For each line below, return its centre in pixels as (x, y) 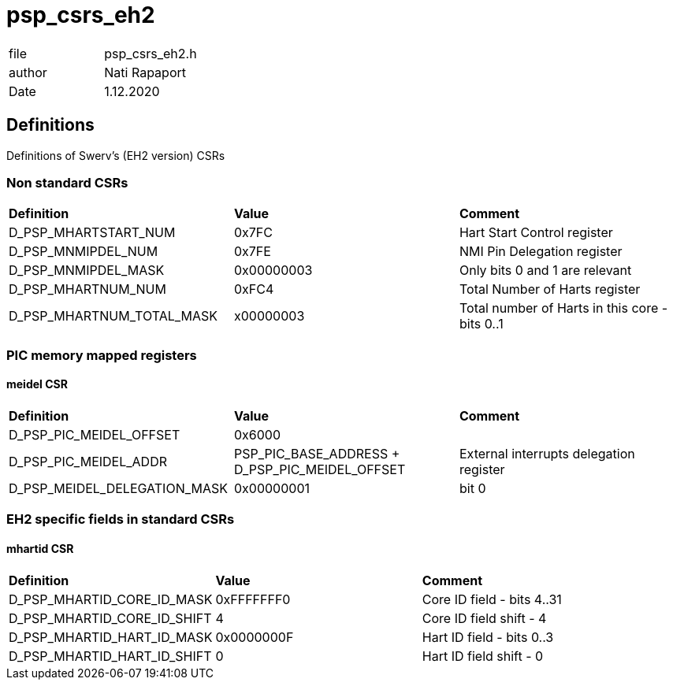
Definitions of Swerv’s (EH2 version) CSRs (116, 155)
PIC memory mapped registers (102, 355)
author (28, 72)
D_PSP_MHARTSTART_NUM (92, 233)
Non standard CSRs (67, 182)
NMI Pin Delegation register (541, 252)
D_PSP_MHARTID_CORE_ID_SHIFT (110, 618)
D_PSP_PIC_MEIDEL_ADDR (88, 461)
